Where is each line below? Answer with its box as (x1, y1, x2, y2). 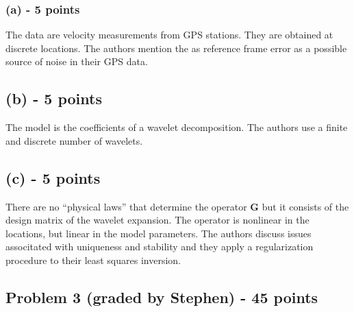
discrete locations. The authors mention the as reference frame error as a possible (5, 40, 347, 55)
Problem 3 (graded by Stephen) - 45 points (5, 286, 318, 307)
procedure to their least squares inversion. (5, 252, 181, 267)
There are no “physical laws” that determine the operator (5, 199, 247, 213)
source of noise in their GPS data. (5, 54, 148, 69)
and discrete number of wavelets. (5, 133, 143, 147)
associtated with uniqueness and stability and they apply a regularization (5, 239, 314, 254)
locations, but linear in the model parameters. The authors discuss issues (5, 226, 312, 240)
